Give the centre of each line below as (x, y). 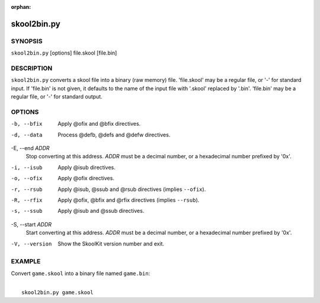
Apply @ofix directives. (86, 178)
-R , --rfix (27, 200)
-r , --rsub (27, 189)
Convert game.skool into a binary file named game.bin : (81, 273)
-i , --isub (27, 167)
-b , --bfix (27, 124)
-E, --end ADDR (30, 148)
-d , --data (27, 135)
